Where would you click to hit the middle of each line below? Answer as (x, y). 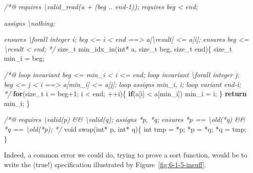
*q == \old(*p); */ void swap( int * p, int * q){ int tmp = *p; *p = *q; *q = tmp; (125, 129)
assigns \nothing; (29, 23)
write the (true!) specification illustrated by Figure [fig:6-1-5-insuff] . (105, 164)
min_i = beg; (24, 58)
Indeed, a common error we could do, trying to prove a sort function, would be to (126, 155)
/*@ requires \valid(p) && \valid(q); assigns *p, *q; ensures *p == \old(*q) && (125, 119)
